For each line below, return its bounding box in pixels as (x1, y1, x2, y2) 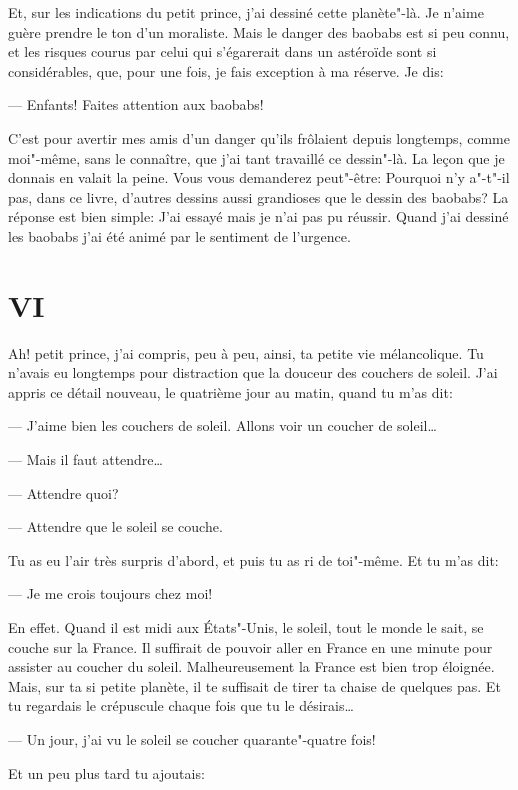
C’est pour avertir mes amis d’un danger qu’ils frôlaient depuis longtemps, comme (8, 127, 510, 148)
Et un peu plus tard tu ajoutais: (8, 762, 205, 783)
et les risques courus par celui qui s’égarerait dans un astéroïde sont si (8, 41, 437, 62)
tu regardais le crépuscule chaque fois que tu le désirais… (8, 695, 354, 716)
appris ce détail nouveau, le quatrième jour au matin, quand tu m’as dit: (8, 381, 453, 402)
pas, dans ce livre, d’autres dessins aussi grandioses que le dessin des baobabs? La (8, 186, 509, 207)
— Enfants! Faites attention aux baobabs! (8, 94, 264, 115)
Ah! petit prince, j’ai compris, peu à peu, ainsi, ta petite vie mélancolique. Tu (8, 342, 484, 363)
